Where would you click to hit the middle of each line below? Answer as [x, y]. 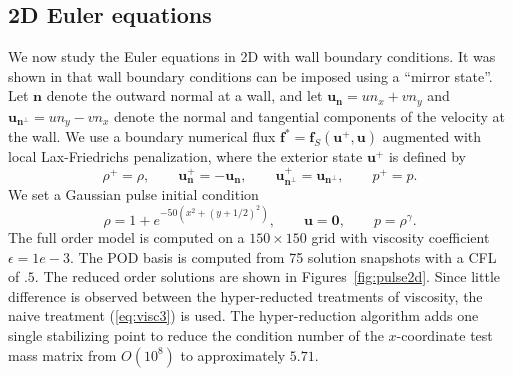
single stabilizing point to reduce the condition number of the [196, 335]
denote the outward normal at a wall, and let [184, 95]
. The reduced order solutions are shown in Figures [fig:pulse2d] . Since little [267, 276]
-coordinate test [444, 335]
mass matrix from [62, 354]
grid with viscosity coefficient [400, 237]
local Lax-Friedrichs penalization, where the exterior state [185, 156]
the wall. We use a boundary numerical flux [142, 136]
